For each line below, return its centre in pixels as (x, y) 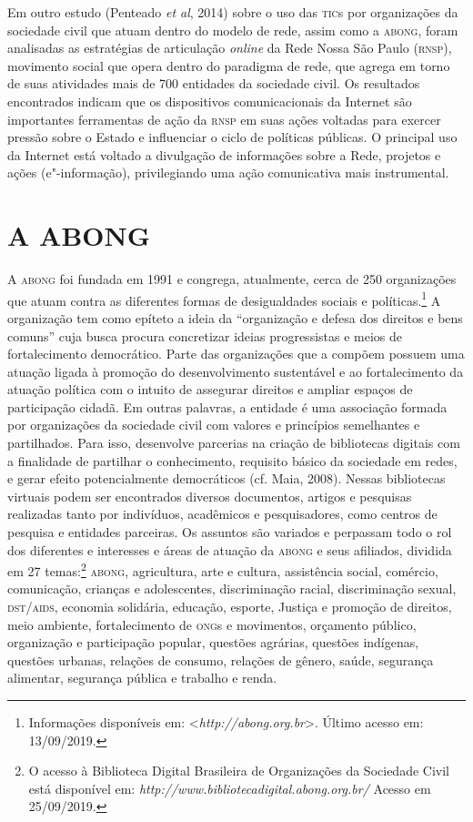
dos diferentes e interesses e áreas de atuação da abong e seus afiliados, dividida (230, 549)
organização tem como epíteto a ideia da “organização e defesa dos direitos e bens (235, 317)
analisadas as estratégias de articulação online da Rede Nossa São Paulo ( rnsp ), (230, 48)
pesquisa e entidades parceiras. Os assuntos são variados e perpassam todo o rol (230, 532)
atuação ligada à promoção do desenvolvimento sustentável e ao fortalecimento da (236, 371)
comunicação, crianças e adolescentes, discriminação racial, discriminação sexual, (232, 589)
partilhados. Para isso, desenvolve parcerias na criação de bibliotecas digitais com (234, 443)
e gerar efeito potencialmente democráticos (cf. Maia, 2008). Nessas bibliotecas (226, 478)
